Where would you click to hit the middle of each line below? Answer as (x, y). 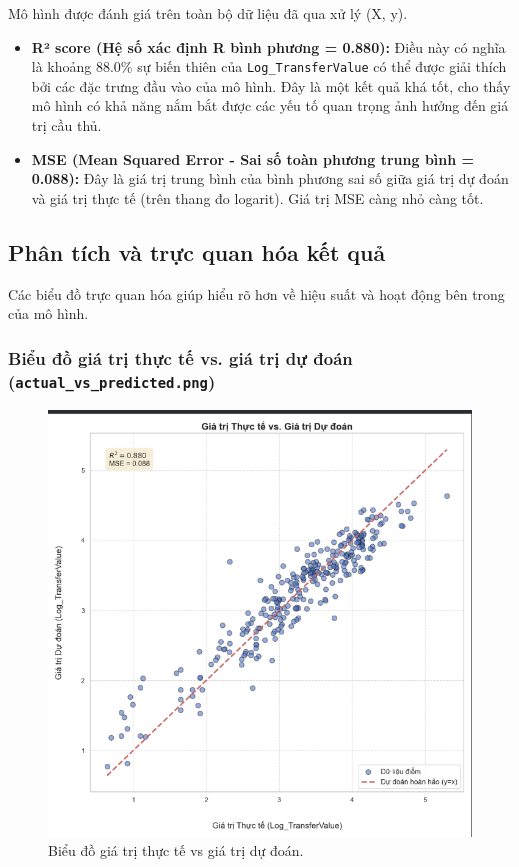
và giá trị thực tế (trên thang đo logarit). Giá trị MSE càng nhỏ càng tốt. (257, 197)
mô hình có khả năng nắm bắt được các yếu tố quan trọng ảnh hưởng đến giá (270, 105)
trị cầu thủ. (66, 125)
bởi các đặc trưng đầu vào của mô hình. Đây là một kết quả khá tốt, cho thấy (271, 85)
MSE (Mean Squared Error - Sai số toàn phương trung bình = (253, 158)
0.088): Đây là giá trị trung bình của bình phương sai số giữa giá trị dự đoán (270, 178)
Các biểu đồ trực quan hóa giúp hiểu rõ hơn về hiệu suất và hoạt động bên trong (256, 293)
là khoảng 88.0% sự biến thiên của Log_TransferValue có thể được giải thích (269, 66)
